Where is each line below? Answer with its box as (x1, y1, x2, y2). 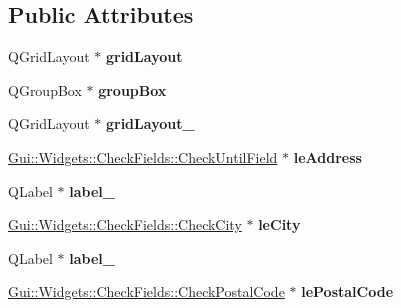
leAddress (293, 146, 362, 167)
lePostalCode (301, 281, 394, 302)
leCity (258, 214, 301, 235)
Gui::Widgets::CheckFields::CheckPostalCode (8, 281, 285, 302)
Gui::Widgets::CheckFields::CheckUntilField (8, 146, 278, 167)
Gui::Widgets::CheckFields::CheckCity (8, 214, 242, 235)
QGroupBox (8, 79, 82, 100)
